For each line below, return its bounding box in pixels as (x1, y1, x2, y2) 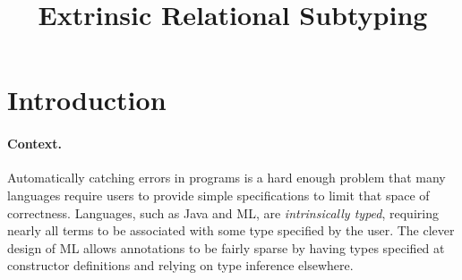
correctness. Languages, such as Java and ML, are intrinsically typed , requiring (7, 203, 439, 222)
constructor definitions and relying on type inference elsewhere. (7, 256, 354, 275)
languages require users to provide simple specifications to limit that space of (7, 185, 430, 204)
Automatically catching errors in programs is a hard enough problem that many (7, 168, 446, 187)
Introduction (7, 81, 167, 118)
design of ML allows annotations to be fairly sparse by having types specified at (7, 238, 445, 257)
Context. (7, 134, 63, 153)
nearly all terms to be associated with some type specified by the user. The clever (7, 221, 455, 240)
